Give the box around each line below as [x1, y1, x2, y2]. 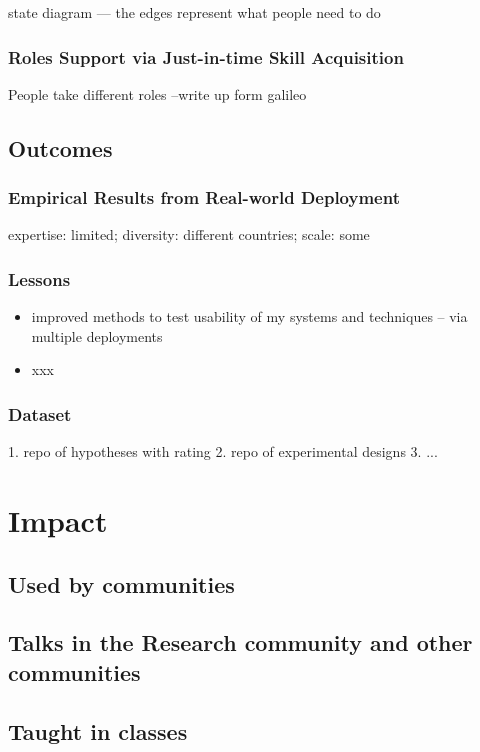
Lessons [8, 266, 71, 291]
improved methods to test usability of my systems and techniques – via [31, 306, 468, 327]
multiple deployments [31, 325, 163, 346]
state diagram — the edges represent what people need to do [8, 2, 381, 22]
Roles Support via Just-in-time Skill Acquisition [8, 44, 404, 69]
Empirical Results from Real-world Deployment [8, 185, 400, 210]
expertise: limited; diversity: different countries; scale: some [8, 224, 370, 245]
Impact [8, 500, 108, 540]
